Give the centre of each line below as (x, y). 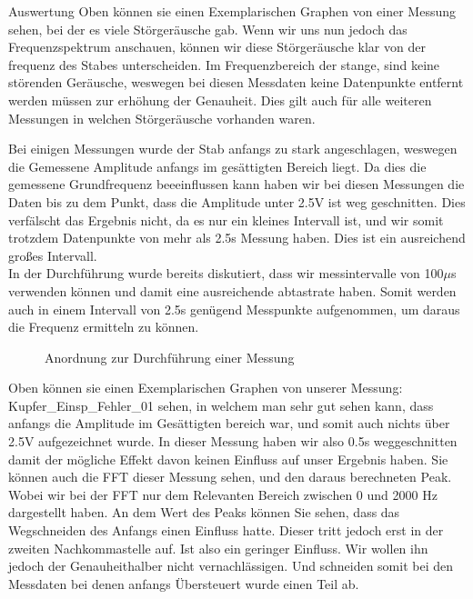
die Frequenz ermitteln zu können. (104, 327)
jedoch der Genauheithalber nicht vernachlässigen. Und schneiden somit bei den (231, 566)
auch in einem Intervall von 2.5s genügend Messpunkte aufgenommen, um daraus (234, 309)
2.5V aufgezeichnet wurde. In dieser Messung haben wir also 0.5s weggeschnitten (233, 441)
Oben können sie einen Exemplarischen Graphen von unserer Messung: (206, 388)
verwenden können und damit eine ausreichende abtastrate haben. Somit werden (232, 290)
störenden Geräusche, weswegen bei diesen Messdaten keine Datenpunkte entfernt (236, 82)
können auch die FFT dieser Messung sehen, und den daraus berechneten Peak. (230, 477)
